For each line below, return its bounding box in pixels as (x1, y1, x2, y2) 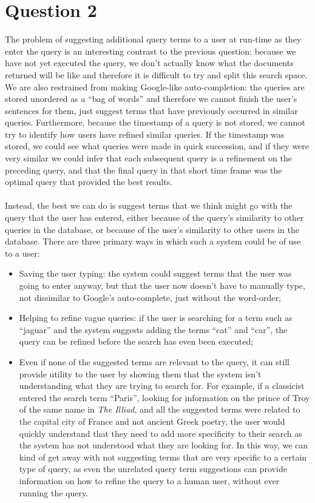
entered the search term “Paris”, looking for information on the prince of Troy (19, 391, 310, 403)
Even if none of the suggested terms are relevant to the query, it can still (19, 355, 290, 368)
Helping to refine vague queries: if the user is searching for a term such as (19, 311, 293, 324)
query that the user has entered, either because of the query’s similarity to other (5, 211, 304, 224)
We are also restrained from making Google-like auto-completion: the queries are (5, 80, 305, 93)
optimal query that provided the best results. (5, 175, 173, 188)
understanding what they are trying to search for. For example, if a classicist (19, 379, 305, 392)
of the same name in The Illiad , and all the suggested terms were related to (19, 403, 300, 416)
